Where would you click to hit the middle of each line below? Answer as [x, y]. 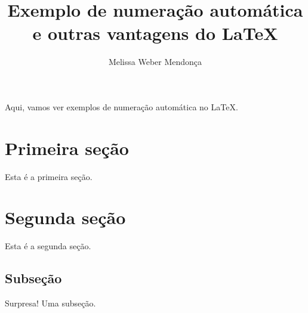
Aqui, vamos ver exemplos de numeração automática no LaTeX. [121, 106]
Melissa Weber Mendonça [155, 62]
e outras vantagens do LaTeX [155, 33]
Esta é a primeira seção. [49, 176]
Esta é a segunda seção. [48, 246]
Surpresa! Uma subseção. [50, 303]
